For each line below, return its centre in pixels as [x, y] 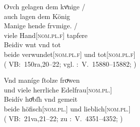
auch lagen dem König [37, 16]
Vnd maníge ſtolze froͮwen [42, 80]
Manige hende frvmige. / [41, 26]
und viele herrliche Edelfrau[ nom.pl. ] [58, 89]
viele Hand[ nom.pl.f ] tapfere [46, 35]
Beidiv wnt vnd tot [32, 45]
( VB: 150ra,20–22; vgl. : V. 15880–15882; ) [70, 63]
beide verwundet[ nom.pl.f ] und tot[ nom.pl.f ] [70, 54]
